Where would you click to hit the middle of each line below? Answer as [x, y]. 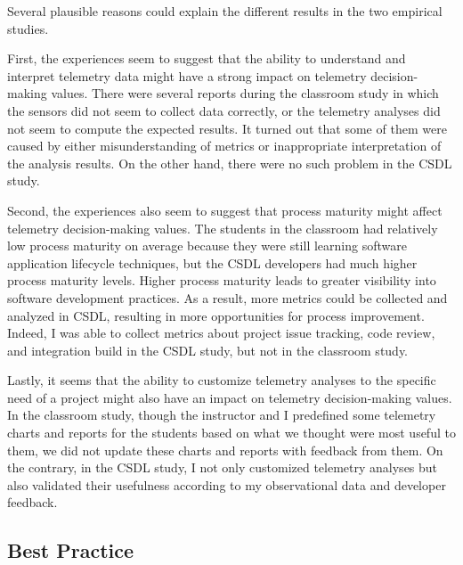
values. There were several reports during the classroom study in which [245, 93]
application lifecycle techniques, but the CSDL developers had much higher [212, 262]
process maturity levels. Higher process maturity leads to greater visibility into [222, 280]
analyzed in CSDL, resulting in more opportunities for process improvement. [216, 315]
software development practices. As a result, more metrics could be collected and [227, 297]
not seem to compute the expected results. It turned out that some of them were [227, 128]
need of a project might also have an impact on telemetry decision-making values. [230, 397]
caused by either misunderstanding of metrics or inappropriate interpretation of [224, 146]
